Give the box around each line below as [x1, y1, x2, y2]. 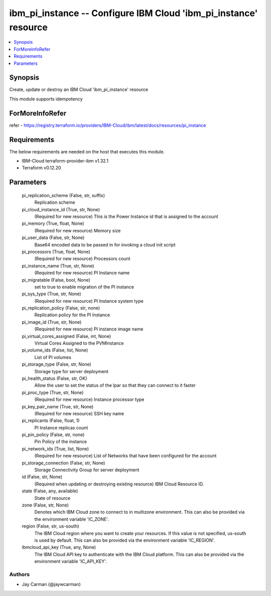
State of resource [34, 495, 71, 501]
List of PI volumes [34, 354, 71, 360]
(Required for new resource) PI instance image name [34, 326, 144, 332]
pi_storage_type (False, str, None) [22, 361, 91, 367]
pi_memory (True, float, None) [22, 220, 85, 226]
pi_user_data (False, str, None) [22, 234, 85, 241]
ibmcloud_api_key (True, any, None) [22, 544, 96, 550]
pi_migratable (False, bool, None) [22, 277, 90, 283]
